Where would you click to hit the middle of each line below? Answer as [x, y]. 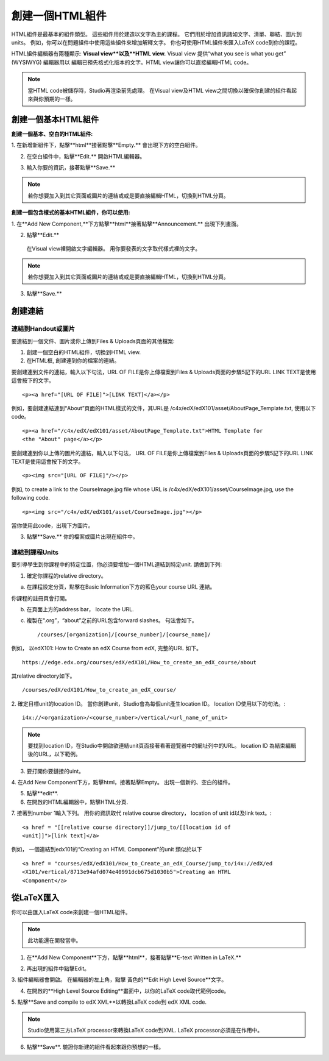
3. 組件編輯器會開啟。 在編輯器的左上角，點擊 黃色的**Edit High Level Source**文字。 [119, 980]
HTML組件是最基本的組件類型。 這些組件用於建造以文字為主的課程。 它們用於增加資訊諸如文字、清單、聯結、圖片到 [156, 34]
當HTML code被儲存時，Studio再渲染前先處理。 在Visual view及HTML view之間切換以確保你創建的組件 [157, 90]
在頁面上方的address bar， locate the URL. [80, 609]
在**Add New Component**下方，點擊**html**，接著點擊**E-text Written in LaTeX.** [134, 957]
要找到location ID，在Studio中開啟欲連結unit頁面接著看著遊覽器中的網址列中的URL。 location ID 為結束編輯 [162, 745]
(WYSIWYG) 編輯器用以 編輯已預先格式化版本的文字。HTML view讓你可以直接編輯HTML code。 [132, 62]
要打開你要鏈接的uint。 [55, 771]
